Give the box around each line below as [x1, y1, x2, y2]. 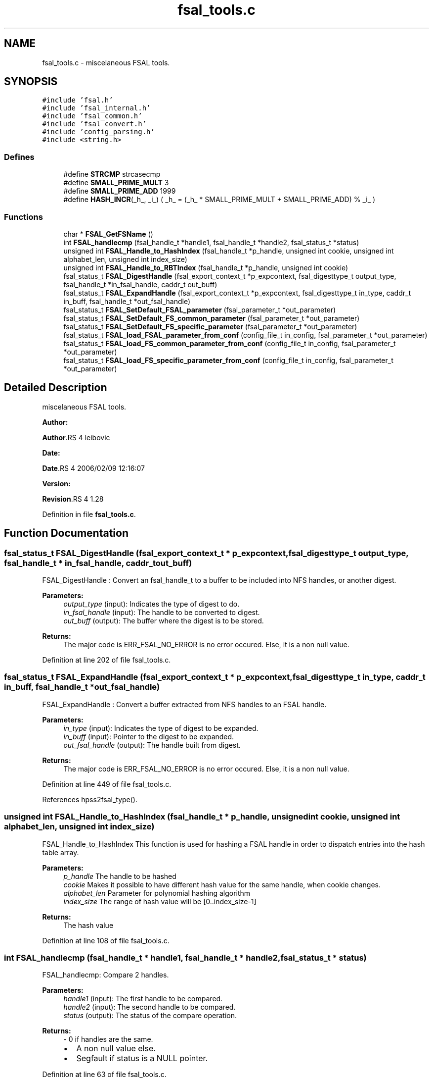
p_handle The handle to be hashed [63, 872, 176, 880]
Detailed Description [4, 381, 107, 394]
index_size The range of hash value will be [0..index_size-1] [63, 897, 257, 906]
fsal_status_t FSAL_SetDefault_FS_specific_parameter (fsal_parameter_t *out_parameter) [63, 322, 357, 331]
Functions [4, 211, 43, 222]
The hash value [63, 921, 114, 929]
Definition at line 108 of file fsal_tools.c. [42, 936, 170, 945]
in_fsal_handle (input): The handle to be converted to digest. [63, 608, 260, 617]
